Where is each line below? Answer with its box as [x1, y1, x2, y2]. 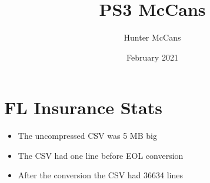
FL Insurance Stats [4, 95, 162, 119]
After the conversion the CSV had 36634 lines [18, 169, 184, 181]
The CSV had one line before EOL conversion [18, 149, 184, 161]
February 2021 [126, 51, 178, 63]
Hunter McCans [124, 31, 181, 44]
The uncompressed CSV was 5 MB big [18, 129, 157, 142]
